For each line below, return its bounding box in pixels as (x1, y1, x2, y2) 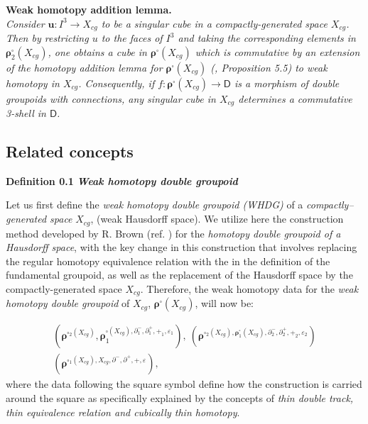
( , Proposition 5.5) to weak (210, 60, 328, 74)
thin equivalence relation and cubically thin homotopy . (6, 404, 240, 419)
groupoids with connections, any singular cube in (6, 91, 216, 106)
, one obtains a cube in (48, 44, 147, 59)
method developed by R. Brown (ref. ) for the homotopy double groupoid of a (6, 225, 341, 240)
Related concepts (6, 140, 134, 162)
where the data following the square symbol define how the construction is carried (6, 376, 362, 391)
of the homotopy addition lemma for (6, 60, 163, 74)
